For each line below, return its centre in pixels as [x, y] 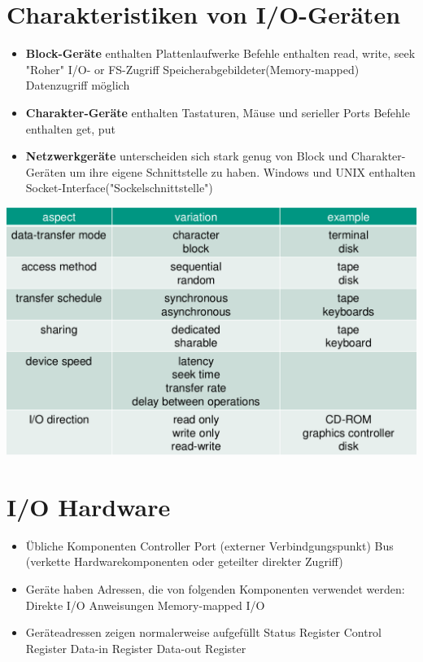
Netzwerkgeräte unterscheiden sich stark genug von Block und [187, 156]
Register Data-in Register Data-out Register [136, 648]
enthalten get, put [70, 128]
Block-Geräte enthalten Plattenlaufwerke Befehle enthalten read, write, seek [220, 53]
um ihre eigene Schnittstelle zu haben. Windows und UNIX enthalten [242, 171]
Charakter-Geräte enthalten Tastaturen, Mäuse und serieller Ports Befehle [218, 112]
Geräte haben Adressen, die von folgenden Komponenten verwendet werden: [215, 588]
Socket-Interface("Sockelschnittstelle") [119, 188]
